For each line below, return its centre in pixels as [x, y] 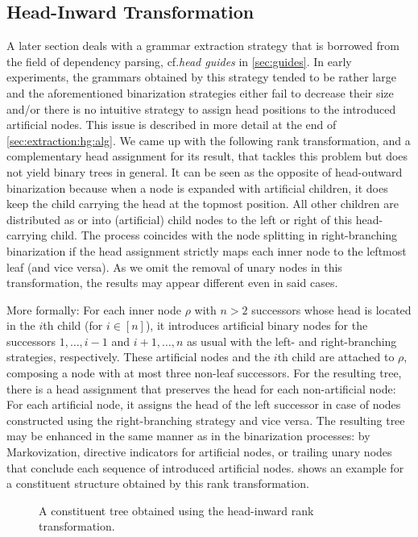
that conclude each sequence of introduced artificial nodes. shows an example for [205, 467]
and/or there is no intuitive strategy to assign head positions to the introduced [201, 108]
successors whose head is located [331, 309]
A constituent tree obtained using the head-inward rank [176, 510]
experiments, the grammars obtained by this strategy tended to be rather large [201, 77]
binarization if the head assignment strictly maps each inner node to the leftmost [207, 250]
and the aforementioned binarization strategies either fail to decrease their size [200, 92]
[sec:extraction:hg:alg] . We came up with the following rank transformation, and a [209, 140]
